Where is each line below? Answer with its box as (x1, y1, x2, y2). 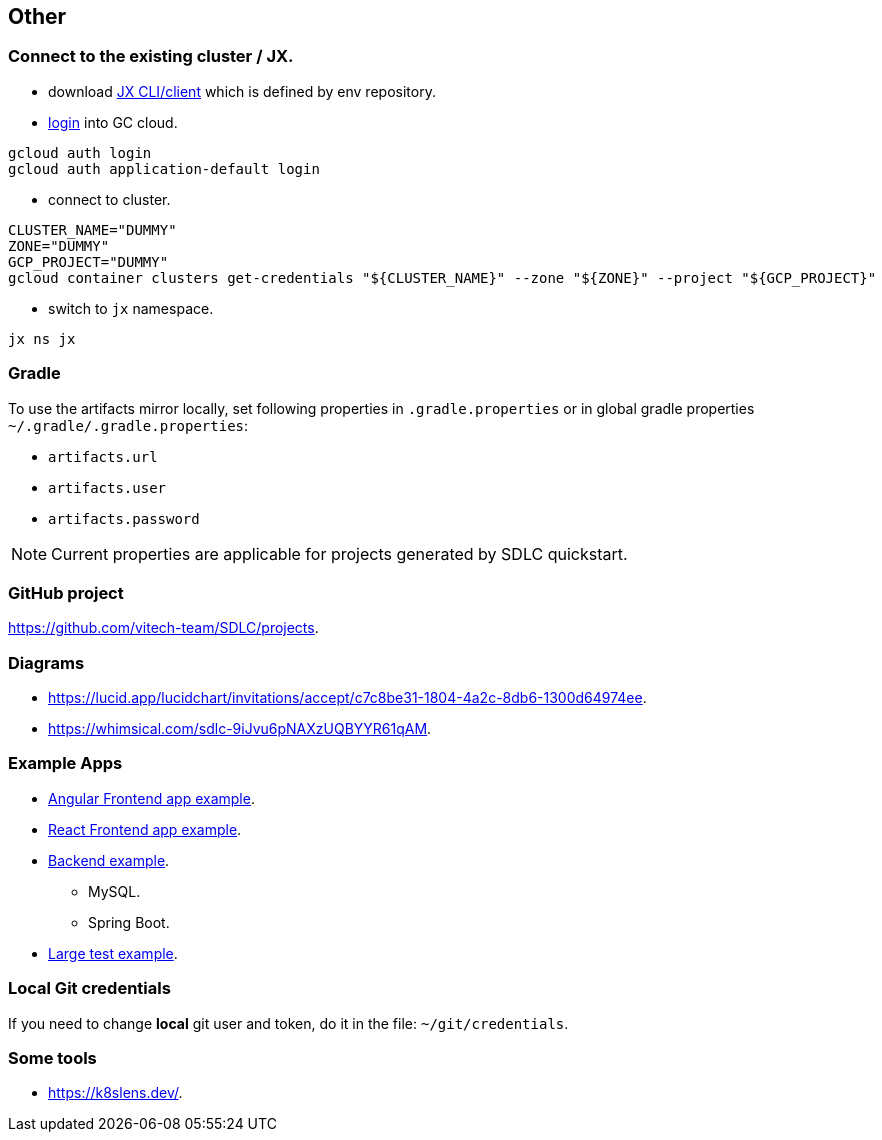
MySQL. (88, 882, 141, 900)
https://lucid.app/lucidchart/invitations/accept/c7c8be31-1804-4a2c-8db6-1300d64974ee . (48, 689, 647, 707)
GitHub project (8, 582, 124, 603)
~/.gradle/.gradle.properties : (8, 416, 249, 434)
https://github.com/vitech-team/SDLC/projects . (8, 619, 319, 637)
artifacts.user (48, 479, 167, 496)
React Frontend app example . (48, 820, 242, 838)
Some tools (8, 1047, 97, 1068)
